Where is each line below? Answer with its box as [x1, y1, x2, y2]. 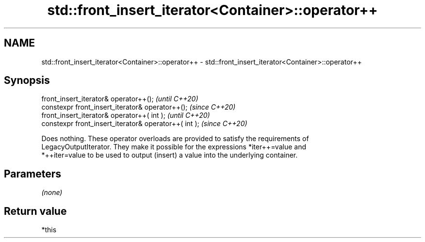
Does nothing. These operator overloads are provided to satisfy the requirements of [41, 134, 309, 143]
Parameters [4, 167, 61, 180]
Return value [4, 205, 67, 217]
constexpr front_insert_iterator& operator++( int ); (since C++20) [41, 119, 247, 128]
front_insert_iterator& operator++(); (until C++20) [41, 95, 198, 103]
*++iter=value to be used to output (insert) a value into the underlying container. [41, 151, 298, 160]
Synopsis [4, 74, 50, 87]
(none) [41, 188, 63, 197]
